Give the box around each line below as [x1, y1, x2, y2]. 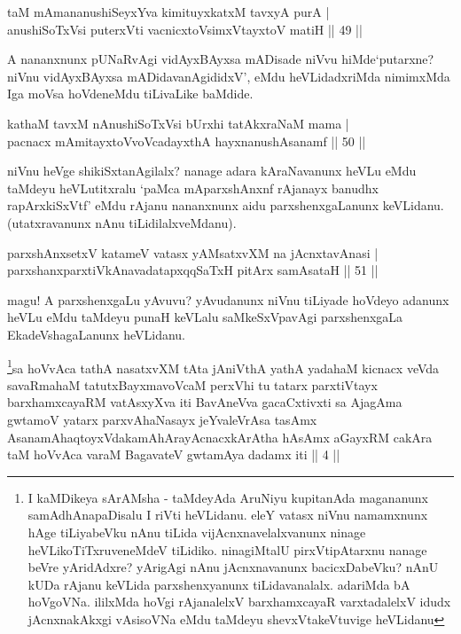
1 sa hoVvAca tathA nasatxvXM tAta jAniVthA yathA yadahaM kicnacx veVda [7, 356, 440, 377]
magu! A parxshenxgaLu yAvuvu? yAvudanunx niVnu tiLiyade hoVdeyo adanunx [7, 290, 449, 309]
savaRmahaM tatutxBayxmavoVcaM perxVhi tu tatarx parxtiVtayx [7, 375, 378, 394]
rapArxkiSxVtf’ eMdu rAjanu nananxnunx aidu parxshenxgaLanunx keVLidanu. [7, 196, 444, 215]
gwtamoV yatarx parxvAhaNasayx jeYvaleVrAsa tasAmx [7, 410, 317, 428]
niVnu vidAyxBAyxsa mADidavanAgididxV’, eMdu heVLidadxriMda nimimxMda [7, 67, 450, 85]
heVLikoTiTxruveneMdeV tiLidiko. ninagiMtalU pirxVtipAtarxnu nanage [27, 540, 427, 559]
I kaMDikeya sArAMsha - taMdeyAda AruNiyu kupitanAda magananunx [27, 488, 429, 506]
